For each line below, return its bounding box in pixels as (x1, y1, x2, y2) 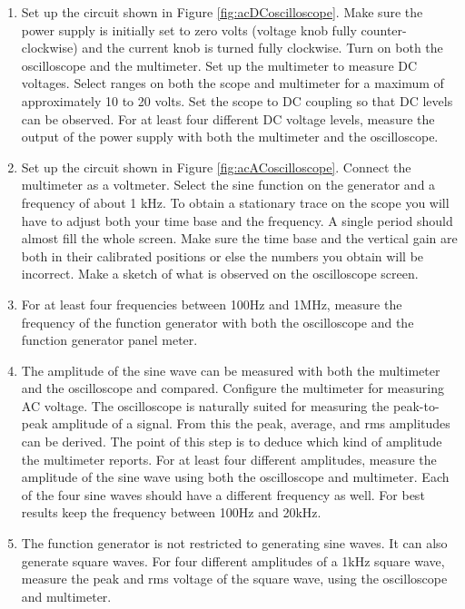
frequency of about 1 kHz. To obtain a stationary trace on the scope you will (21, 192, 450, 211)
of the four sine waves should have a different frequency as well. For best (21, 485, 425, 504)
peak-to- (393, 396, 440, 415)
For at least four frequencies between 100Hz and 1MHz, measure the (21, 294, 402, 313)
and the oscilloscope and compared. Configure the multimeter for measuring (21, 378, 444, 398)
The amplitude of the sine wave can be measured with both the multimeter (21, 360, 440, 379)
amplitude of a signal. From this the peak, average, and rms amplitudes (52, 414, 450, 433)
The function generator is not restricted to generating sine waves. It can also (21, 534, 448, 553)
